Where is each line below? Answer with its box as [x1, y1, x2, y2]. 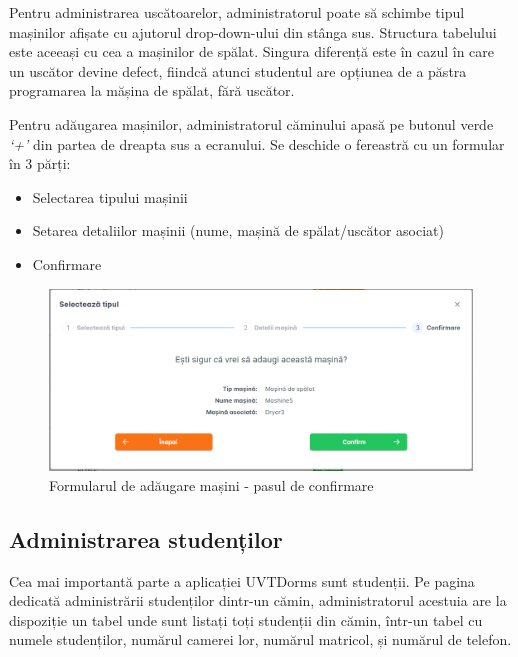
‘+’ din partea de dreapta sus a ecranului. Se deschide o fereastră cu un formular [9, 133, 505, 154]
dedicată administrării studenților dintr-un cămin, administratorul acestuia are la [9, 590, 507, 611]
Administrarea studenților [9, 523, 283, 554]
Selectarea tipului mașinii [32, 186, 188, 207]
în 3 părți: [9, 153, 71, 174]
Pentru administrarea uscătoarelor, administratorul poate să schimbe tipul [9, 2, 465, 22]
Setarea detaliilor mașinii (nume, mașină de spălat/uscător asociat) [32, 220, 444, 241]
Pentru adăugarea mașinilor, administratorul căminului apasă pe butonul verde [9, 113, 494, 134]
